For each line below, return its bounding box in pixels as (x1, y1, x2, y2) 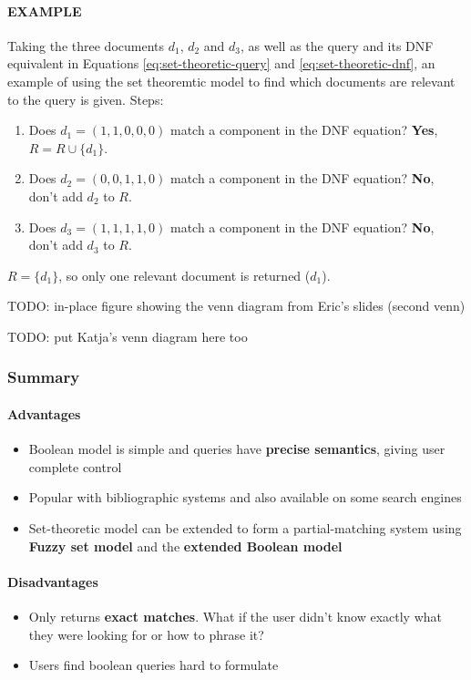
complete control (28, 457, 122, 476)
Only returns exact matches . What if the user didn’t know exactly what (28, 606, 442, 625)
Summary (7, 366, 80, 388)
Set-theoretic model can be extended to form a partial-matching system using (28, 518, 462, 537)
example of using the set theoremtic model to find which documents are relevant (7, 71, 456, 90)
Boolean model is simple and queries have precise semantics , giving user (28, 439, 445, 458)
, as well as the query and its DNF (241, 36, 434, 55)
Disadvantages (7, 572, 98, 591)
